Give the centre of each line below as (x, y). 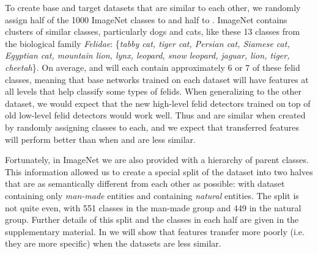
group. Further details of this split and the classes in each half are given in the (152, 220)
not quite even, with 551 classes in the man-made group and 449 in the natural (153, 207)
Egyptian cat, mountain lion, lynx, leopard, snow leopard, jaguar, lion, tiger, (147, 55)
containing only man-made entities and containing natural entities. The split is (152, 195)
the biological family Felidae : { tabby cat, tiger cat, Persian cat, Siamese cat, (147, 43)
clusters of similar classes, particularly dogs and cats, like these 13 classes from (153, 31)
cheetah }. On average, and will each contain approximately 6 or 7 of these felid (153, 67)
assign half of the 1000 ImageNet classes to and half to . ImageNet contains (146, 19)
